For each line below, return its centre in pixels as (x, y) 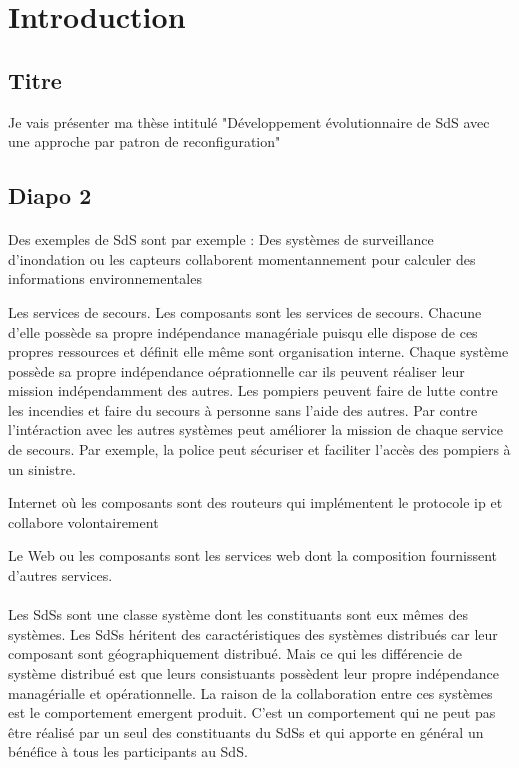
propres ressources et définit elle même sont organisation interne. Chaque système (258, 351)
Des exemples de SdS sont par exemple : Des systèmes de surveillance (221, 239)
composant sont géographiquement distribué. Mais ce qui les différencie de (235, 653)
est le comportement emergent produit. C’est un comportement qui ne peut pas (252, 712)
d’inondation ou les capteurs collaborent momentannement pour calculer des (242, 258)
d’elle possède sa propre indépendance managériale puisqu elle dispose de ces (243, 331)
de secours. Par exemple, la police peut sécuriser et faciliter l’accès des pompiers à (259, 449)
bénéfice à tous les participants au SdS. (128, 751)
